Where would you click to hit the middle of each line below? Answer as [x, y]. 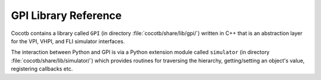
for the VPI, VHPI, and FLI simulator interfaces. [68, 41]
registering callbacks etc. [42, 69]
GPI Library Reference [66, 15]
